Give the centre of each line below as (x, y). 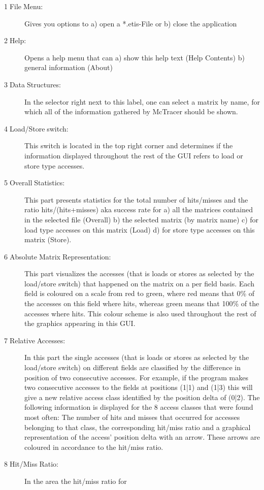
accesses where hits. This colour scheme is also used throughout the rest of (140, 313)
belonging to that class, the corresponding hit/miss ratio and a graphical (138, 427)
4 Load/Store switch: (36, 128)
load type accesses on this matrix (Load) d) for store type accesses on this (140, 229)
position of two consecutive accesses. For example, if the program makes (136, 377)
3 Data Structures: (32, 84)
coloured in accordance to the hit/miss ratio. (94, 447)
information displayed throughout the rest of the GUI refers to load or (134, 155)
